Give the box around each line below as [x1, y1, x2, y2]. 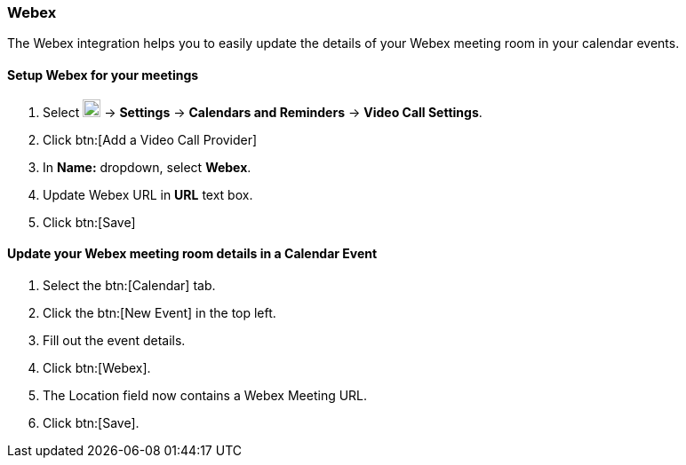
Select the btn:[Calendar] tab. [43, 277, 216, 293]
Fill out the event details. [43, 332, 186, 348]
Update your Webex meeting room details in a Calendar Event [7, 246, 378, 262]
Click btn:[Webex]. [43, 359, 151, 375]
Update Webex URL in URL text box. [43, 186, 253, 202]
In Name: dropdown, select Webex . [43, 159, 251, 175]
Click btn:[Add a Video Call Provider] [43, 131, 258, 147]
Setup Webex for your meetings [7, 67, 199, 83]
